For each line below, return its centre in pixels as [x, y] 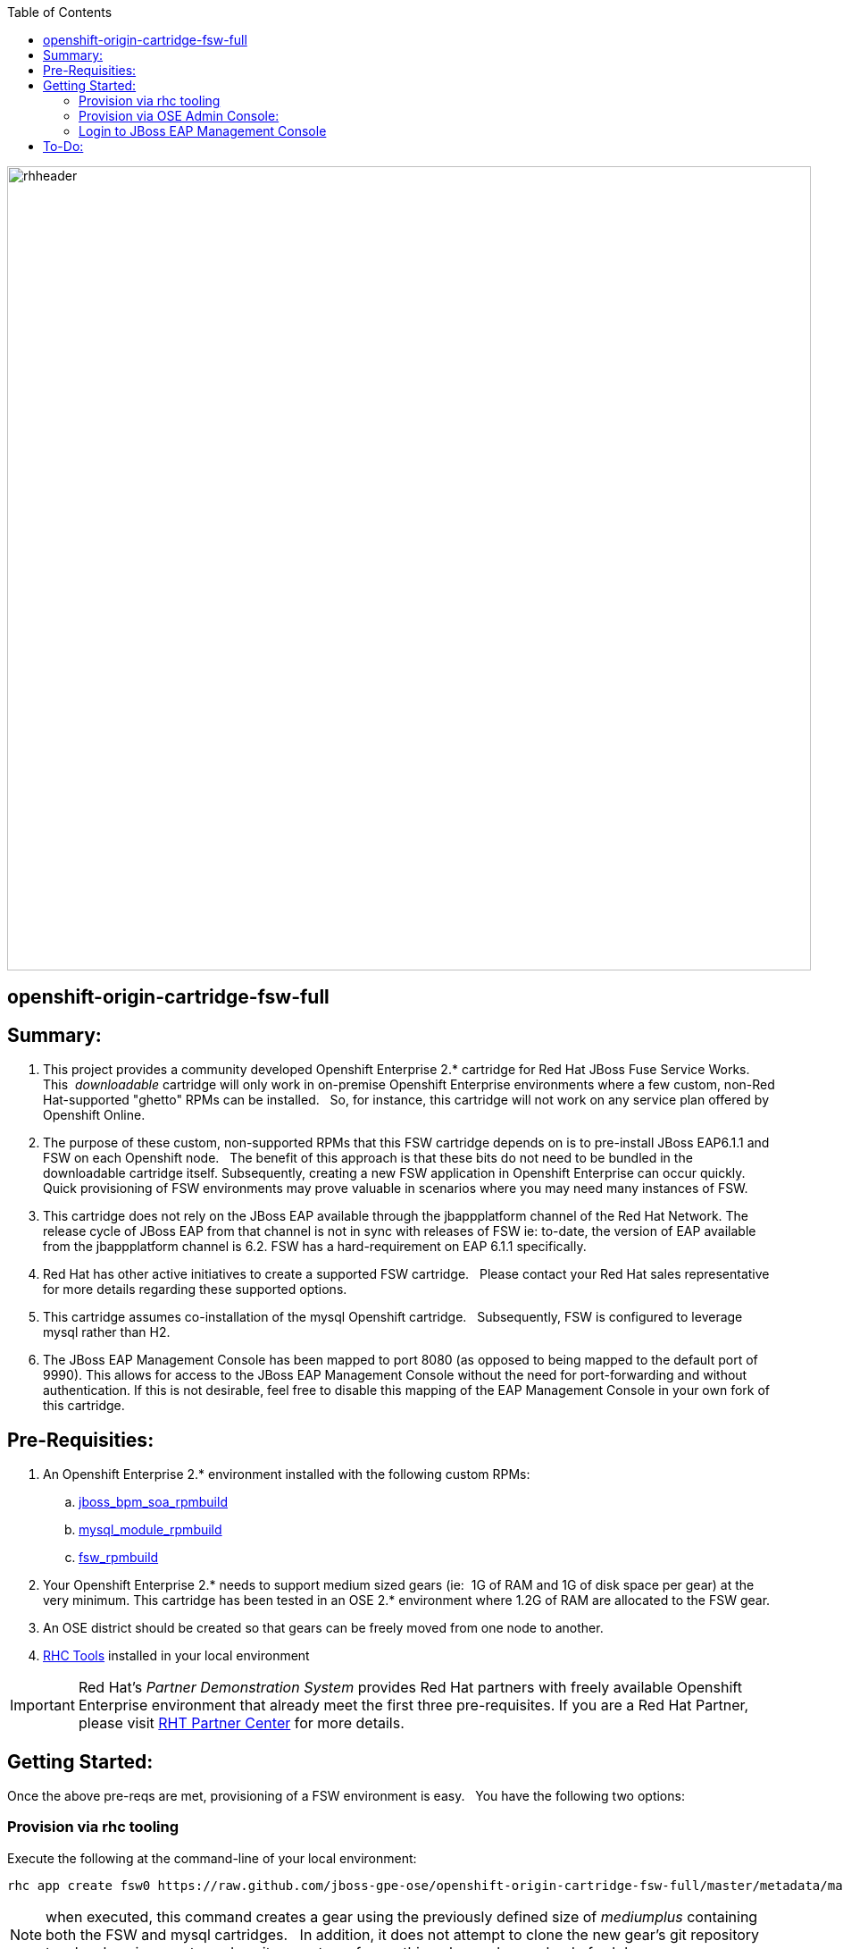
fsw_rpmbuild [119, 1558]
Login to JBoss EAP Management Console [203, 131]
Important [42, 1705]
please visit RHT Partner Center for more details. [241, 1723]
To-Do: [63, 146]
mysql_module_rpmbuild [150, 1530]
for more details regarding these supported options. [195, 1290]
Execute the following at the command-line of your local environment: [212, 1858]
